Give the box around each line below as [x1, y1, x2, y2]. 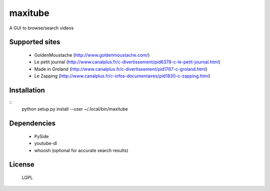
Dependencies [9, 119, 56, 128]
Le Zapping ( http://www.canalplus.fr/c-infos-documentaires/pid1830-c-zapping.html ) [34, 73, 211, 79]
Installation [9, 86, 45, 94]
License [9, 160, 34, 169]
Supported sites [9, 38, 60, 46]
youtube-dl [34, 140, 57, 147]
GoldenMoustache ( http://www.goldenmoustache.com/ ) [34, 52, 150, 58]
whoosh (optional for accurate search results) [34, 147, 128, 153]
